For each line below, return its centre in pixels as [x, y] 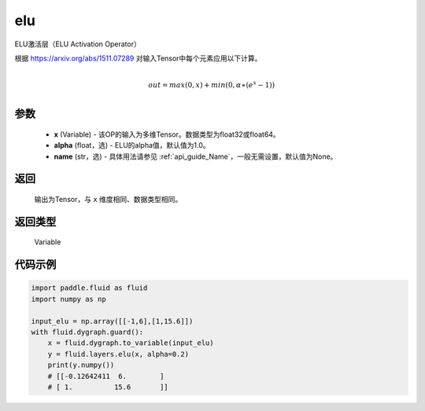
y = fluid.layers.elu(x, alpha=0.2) [118, 354]
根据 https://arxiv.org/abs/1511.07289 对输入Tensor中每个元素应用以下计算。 [138, 58]
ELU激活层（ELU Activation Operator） [78, 44]
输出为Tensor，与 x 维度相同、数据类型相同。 [108, 199]
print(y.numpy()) [81, 365]
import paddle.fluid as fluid [89, 288]
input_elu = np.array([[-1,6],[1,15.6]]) [112, 321]
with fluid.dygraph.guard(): [87, 332]
